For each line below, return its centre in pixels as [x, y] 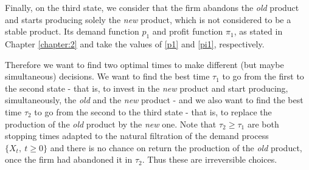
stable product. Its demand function [72, 31]
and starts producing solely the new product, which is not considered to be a [148, 19]
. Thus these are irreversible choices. [210, 159]
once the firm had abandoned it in [69, 159]
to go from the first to [263, 76]
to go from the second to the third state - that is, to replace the [153, 111]
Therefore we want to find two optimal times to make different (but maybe [144, 64]
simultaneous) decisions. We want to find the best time [107, 76]
